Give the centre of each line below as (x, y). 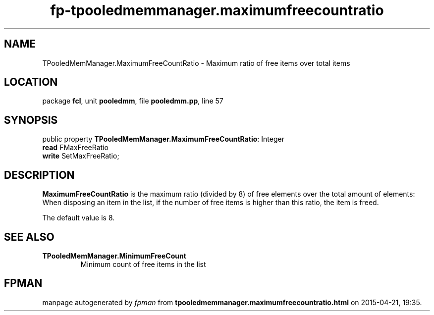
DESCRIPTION (39, 175)
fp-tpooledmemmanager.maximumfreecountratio (217, 10)
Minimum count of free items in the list (143, 264)
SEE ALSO (29, 237)
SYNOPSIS (31, 120)
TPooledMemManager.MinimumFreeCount (114, 256)
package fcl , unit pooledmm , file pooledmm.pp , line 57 (133, 101)
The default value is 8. (79, 218)
